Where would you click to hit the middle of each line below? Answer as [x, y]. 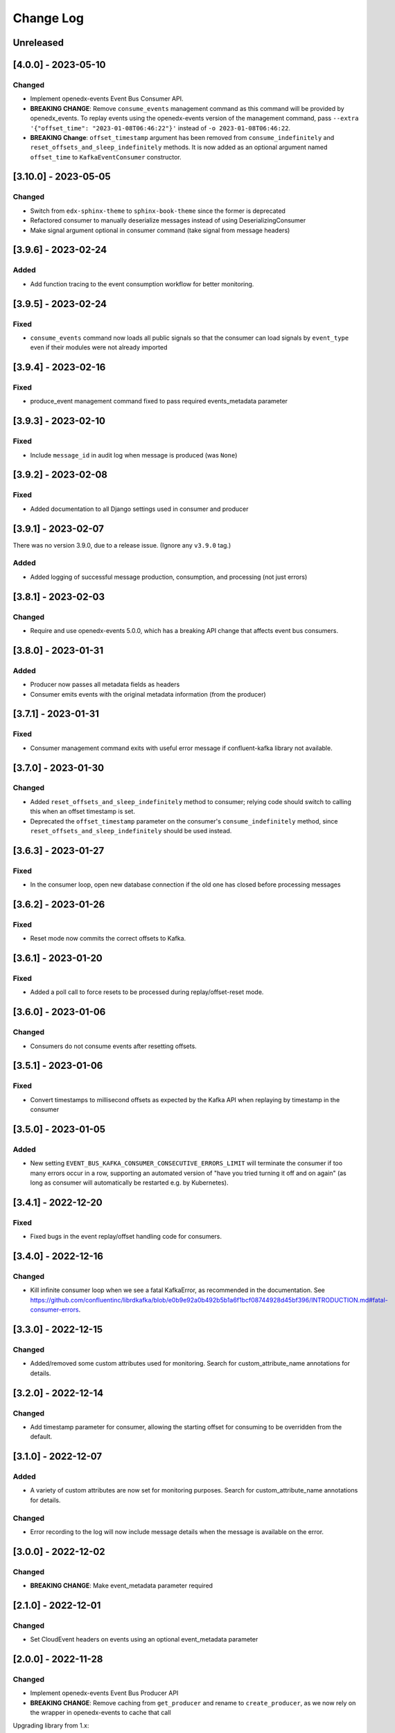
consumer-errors [54, 1309]
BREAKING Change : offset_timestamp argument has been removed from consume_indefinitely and [182, 137]
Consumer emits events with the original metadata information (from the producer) [148, 694]
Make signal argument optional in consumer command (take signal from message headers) [160, 230]
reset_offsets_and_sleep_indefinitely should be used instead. [131, 831]
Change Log [49, 18]
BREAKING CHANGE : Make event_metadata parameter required [122, 1586]
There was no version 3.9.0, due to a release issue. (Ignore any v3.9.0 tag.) [122, 545]
